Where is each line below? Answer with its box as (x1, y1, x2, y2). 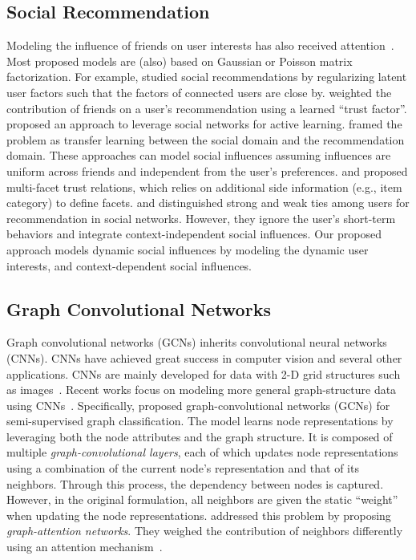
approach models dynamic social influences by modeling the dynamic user (6, 241, 369, 258)
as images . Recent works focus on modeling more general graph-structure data (6, 381, 397, 398)
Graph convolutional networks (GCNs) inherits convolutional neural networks (6, 334, 387, 351)
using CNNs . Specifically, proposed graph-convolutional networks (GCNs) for (6, 396, 390, 413)
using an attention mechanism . (6, 538, 163, 555)
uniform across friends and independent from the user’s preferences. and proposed (6, 162, 408, 179)
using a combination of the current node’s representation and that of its (6, 460, 359, 477)
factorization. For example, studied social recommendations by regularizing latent (6, 68, 407, 85)
